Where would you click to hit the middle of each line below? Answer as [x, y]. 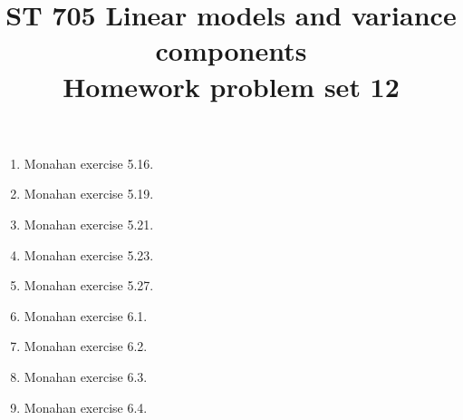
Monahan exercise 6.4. [86, 407]
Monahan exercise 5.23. [89, 254]
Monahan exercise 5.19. [89, 194]
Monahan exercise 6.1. [86, 315]
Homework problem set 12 [231, 86]
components [231, 50]
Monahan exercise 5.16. [89, 163]
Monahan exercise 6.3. [86, 376]
